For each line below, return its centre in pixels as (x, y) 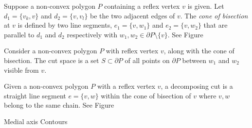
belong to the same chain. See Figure (59, 105)
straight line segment (35, 95)
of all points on (147, 60)
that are (216, 25)
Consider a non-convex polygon (51, 51)
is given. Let (206, 6)
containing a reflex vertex (142, 6)
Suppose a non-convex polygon (50, 6)
